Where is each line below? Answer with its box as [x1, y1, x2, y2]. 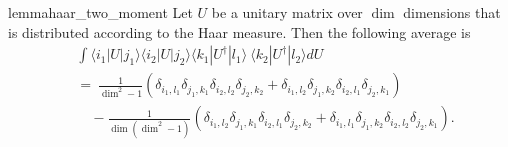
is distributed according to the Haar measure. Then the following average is [8, 21, 471, 42]
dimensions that [403, 2, 501, 22]
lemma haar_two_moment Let [8, 2, 193, 22]
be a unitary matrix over [211, 2, 363, 22]
